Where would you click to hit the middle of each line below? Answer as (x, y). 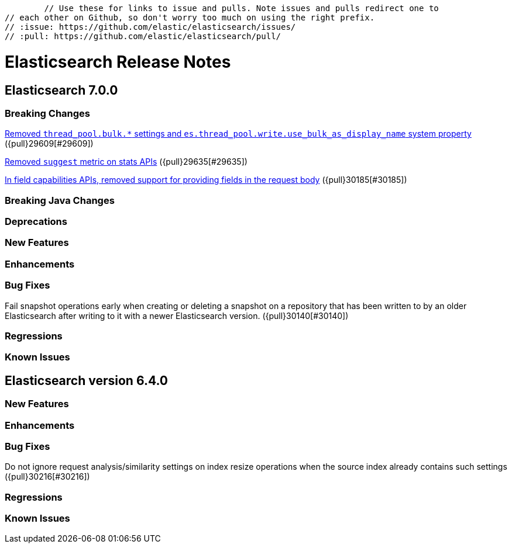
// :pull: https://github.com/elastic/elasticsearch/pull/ (143, 36)
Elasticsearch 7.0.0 (61, 90)
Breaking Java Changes (60, 200)
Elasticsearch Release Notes (118, 62)
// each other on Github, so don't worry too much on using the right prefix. (190, 18)
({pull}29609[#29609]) (49, 144)
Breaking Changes (48, 113)
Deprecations (36, 222)
